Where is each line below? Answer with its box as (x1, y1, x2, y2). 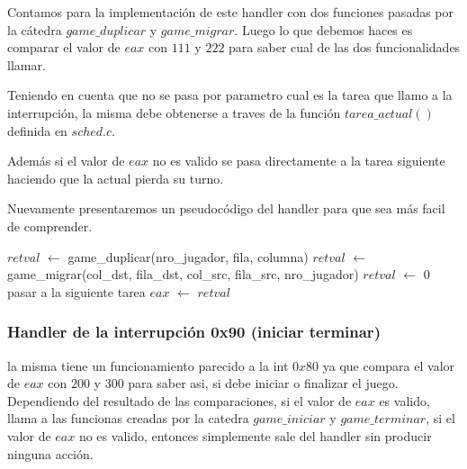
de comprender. (7, 216, 93, 235)
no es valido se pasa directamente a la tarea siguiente (152, 151, 445, 170)
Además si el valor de (7, 151, 125, 170)
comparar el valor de (7, 38, 121, 57)
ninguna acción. (7, 444, 94, 463)
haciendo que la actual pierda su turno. (7, 168, 224, 187)
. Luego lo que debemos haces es (234, 20, 413, 39)
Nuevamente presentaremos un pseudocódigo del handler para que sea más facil (7, 199, 445, 218)
